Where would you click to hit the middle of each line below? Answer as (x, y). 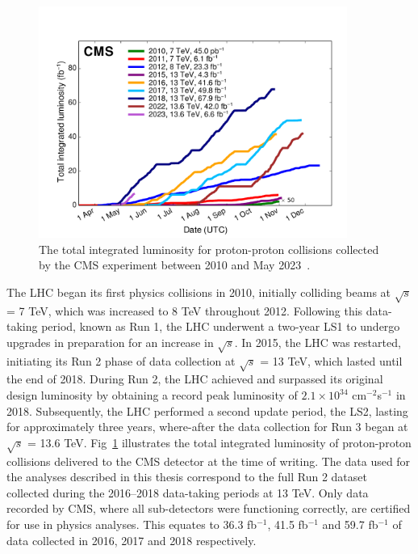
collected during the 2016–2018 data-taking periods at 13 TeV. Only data (188, 492)
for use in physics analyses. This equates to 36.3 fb (132, 524)
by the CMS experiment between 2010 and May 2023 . (175, 265)
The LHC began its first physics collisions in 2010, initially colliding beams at (199, 292)
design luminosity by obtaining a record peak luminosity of (152, 395)
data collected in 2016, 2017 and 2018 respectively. (132, 540)
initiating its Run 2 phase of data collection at (121, 360)
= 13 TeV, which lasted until (331, 360)
